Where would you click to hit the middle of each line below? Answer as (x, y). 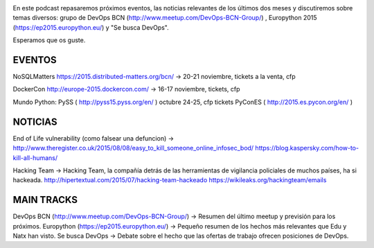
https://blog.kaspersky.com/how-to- (307, 148)
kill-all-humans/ (35, 158)
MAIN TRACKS (45, 200)
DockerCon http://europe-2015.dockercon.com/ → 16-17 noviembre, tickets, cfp (126, 89)
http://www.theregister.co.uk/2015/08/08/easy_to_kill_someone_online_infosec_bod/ (133, 148)
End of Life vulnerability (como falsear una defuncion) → (93, 138)
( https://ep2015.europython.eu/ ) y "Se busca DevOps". (91, 27)
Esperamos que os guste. (49, 40)
